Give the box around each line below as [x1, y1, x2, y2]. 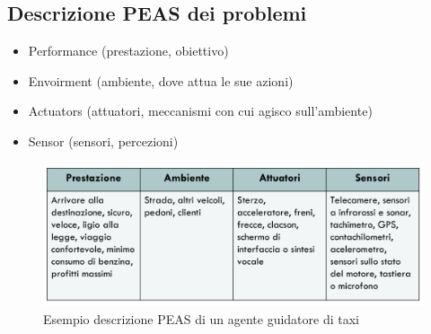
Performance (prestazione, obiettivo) [28, 41, 229, 60]
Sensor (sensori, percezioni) [28, 131, 179, 150]
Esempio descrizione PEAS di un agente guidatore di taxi [43, 309, 360, 328]
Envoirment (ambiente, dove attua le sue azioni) [28, 71, 294, 90]
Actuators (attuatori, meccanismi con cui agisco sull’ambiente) [28, 101, 373, 120]
